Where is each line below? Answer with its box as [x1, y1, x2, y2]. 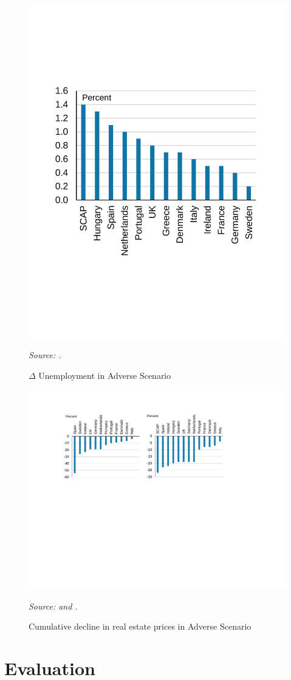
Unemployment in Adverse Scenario [38, 369, 171, 382]
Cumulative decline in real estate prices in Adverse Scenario [29, 620, 252, 633]
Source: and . [29, 599, 78, 612]
